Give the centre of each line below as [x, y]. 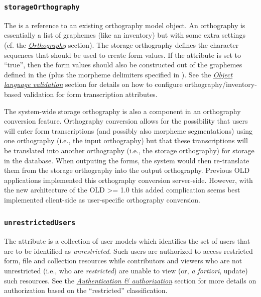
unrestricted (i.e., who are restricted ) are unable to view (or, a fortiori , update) [126, 271]
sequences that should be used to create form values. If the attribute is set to [122, 55]
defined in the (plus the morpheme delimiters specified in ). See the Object [118, 74]
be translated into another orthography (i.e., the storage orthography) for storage [129, 150]
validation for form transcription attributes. [90, 94]
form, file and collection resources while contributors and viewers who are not [123, 261]
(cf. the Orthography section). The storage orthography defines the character [121, 44]
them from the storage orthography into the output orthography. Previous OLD [127, 170]
